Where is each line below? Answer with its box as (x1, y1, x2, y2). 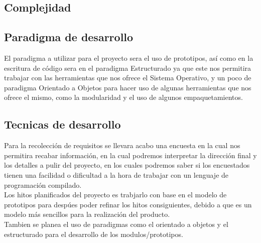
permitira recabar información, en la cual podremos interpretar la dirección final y (4, 150, 257, 160)
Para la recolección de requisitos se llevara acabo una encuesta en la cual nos (4, 140, 240, 151)
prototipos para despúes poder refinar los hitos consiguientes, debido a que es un (4, 199, 252, 209)
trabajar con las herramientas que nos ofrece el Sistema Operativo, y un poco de (4, 72, 251, 83)
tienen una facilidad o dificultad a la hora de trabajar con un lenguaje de (4, 169, 229, 180)
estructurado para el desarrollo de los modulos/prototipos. (4, 228, 183, 239)
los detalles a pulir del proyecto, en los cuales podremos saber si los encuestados (4, 160, 250, 170)
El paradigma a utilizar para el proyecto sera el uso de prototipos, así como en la (4, 52, 253, 63)
